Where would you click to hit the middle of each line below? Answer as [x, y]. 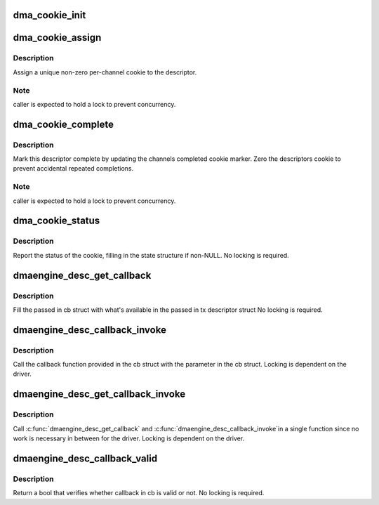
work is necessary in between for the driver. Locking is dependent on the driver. [129, 438]
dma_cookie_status [56, 221]
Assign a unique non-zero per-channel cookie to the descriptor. [105, 72]
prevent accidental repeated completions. [73, 169]
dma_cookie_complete [63, 124]
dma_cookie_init [49, 15]
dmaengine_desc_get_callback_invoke [99, 394]
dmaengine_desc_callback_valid [85, 458]
